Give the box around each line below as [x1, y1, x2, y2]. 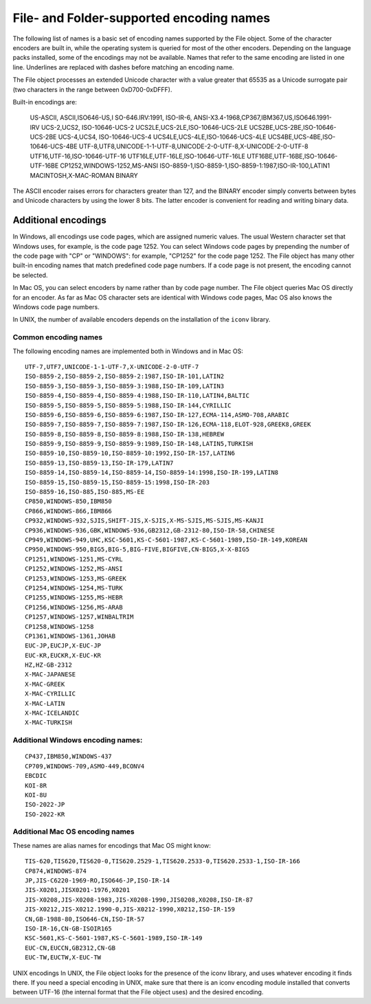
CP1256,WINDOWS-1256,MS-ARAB [25, 603, 123, 611]
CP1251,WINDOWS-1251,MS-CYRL [25, 555, 123, 563]
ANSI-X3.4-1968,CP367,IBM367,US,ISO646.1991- [193, 113, 333, 122]
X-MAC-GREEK [25, 680, 65, 688]
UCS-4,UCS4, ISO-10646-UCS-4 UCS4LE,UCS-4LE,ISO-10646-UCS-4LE [58, 133, 267, 141]
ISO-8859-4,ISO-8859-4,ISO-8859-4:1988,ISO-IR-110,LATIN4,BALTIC [25, 392, 250, 400]
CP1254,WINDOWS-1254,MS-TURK [25, 584, 123, 592]
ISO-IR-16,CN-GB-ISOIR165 [25, 924, 113, 933]
